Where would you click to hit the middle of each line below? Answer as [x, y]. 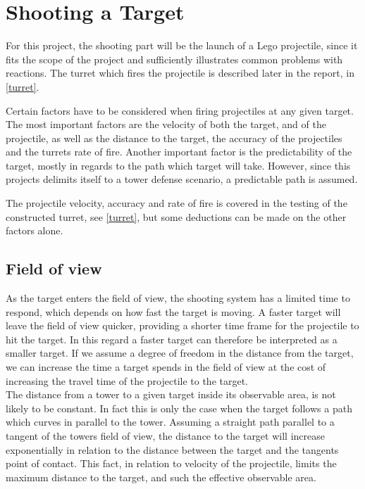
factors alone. [35, 230]
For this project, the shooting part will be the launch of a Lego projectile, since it [182, 45]
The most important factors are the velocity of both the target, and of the [166, 124]
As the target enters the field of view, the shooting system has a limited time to [178, 298]
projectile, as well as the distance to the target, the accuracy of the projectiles [174, 138]
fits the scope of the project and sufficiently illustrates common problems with [174, 59]
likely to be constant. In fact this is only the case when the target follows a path [179, 408]
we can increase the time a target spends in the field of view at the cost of [166, 367]
